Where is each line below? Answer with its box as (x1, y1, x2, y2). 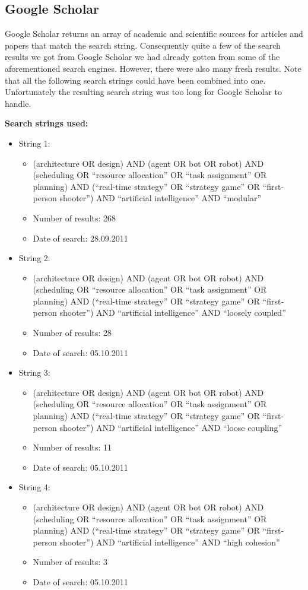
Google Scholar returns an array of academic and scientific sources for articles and (5, 27, 303, 40)
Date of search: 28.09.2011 (33, 231, 128, 244)
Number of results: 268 (33, 211, 116, 224)
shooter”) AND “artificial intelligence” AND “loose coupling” (59, 421, 282, 433)
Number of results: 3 (33, 556, 108, 568)
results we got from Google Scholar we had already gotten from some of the (5, 50, 280, 63)
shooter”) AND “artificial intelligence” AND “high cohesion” (59, 535, 280, 548)
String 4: (18, 481, 50, 493)
